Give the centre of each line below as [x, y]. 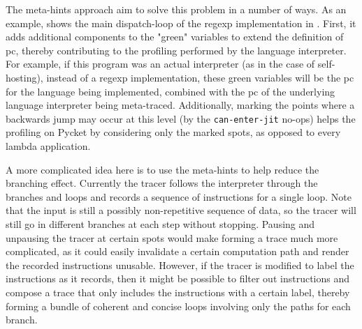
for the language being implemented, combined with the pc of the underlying [171, 91]
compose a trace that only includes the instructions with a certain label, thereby [178, 292]
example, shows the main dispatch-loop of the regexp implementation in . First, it [181, 23]
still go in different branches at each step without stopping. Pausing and [160, 223]
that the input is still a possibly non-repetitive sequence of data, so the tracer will [181, 210]
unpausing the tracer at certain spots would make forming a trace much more [172, 237]
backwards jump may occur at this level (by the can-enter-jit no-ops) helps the [181, 118]
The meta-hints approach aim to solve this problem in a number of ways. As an [176, 9]
